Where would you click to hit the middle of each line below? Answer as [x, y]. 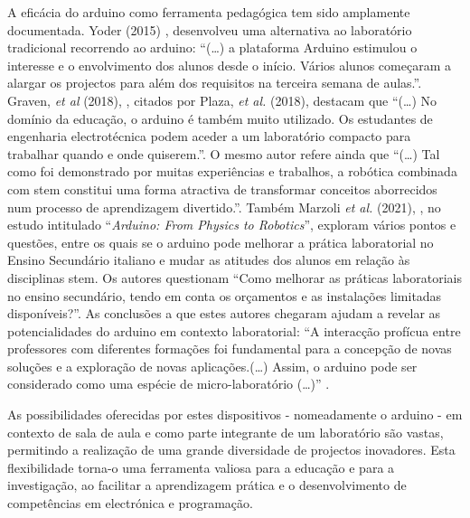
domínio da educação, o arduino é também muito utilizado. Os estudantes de [220, 118]
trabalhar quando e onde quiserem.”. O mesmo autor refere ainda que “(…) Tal [224, 153]
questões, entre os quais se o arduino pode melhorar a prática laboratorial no [221, 242]
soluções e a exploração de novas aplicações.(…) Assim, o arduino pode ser [212, 366]
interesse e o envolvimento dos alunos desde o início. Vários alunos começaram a [229, 65]
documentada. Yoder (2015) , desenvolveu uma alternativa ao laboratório [210, 29]
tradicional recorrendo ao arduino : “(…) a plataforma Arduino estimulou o [212, 47]
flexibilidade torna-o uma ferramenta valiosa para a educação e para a [201, 467]
